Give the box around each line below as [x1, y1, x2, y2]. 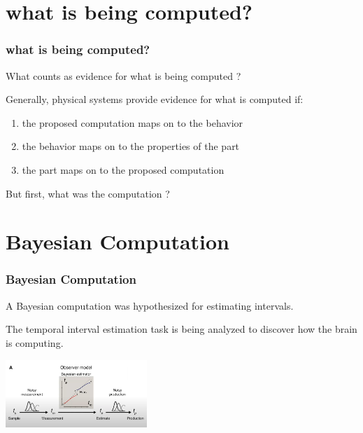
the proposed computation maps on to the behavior [22, 115, 243, 130]
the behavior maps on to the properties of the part [22, 139, 240, 153]
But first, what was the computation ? [6, 186, 170, 200]
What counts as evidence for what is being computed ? [6, 68, 241, 83]
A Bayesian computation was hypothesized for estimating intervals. [6, 298, 294, 312]
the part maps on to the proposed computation [22, 162, 225, 177]
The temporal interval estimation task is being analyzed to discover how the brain [6, 322, 357, 336]
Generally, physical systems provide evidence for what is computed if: [6, 92, 304, 106]
